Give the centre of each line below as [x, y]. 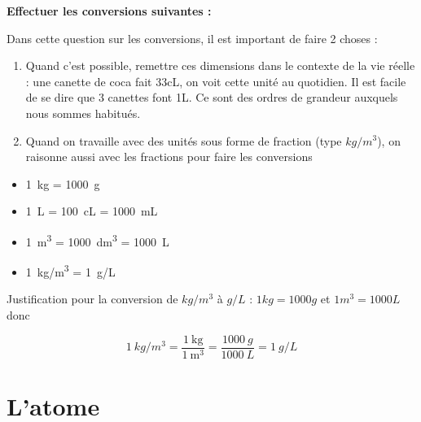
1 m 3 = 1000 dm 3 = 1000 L [97, 240]
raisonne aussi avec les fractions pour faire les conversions [169, 157]
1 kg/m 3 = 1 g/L [70, 270]
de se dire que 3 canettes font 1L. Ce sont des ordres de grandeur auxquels [212, 97]
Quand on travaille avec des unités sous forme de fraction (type [184, 140]
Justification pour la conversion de [92, 299]
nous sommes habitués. [83, 113]
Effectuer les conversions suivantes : [109, 11]
